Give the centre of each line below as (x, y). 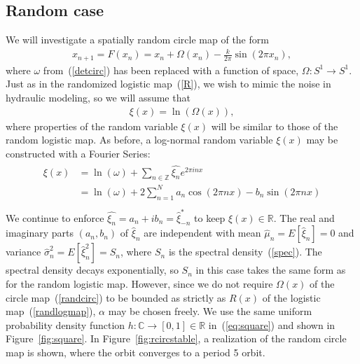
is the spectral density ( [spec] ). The (245, 252)
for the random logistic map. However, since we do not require (139, 283)
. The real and (304, 217)
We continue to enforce (55, 217)
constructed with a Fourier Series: (78, 153)
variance (23, 252)
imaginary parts (40, 233)
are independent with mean (202, 233)
